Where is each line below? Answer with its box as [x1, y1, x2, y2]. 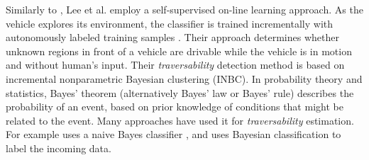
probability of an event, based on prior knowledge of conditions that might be [6, 99, 343, 114]
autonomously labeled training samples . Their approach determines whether [6, 30, 339, 45]
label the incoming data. [6, 140, 111, 155]
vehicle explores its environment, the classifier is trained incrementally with [6, 16, 334, 30]
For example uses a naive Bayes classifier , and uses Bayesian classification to [6, 127, 341, 142]
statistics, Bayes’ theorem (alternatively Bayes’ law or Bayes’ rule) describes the [6, 85, 354, 100]
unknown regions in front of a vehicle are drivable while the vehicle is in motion [6, 43, 352, 58]
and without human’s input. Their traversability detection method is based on [6, 57, 345, 72]
